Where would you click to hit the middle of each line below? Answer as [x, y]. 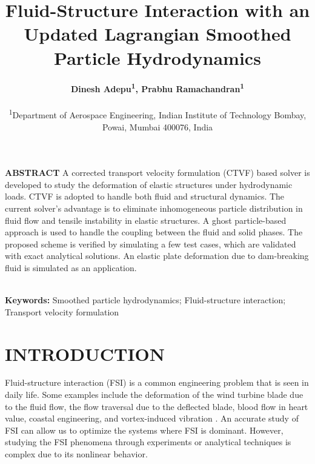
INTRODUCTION [85, 353]
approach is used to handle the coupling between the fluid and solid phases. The [154, 232]
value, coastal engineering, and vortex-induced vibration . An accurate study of [152, 418]
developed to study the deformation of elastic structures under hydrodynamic [149, 184]
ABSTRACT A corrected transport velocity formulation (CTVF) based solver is [157, 173]
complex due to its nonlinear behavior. [76, 454]
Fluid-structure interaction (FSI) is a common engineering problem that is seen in [157, 382]
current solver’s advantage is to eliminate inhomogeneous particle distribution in [154, 208]
